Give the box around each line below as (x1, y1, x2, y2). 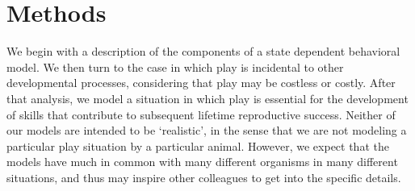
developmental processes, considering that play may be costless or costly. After (6, 74, 396, 91)
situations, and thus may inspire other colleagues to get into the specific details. (6, 168, 401, 185)
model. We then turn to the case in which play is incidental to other (6, 58, 344, 75)
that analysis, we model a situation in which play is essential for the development (6, 89, 409, 106)
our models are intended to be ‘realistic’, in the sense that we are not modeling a (6, 122, 407, 139)
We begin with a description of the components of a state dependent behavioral (6, 43, 400, 60)
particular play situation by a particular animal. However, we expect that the (6, 137, 389, 154)
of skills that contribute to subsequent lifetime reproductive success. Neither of (6, 106, 396, 122)
